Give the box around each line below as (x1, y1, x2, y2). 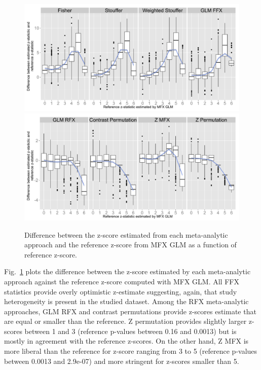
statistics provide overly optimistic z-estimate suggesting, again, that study (4, 286, 237, 297)
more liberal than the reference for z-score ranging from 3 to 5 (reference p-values (4, 346, 257, 356)
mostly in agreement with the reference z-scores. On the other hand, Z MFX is (4, 336, 249, 346)
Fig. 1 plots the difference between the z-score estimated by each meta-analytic (4, 266, 251, 277)
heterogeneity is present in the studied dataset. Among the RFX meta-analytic (4, 296, 249, 307)
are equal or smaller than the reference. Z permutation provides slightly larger (4, 316, 247, 326)
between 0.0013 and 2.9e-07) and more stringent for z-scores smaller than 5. (4, 355, 239, 366)
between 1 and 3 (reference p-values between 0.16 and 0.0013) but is (24, 325, 237, 336)
